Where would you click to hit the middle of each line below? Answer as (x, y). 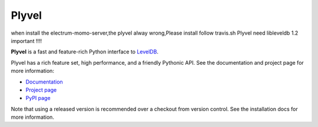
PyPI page (38, 98)
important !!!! (26, 41)
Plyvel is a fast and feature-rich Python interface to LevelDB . (85, 52)
